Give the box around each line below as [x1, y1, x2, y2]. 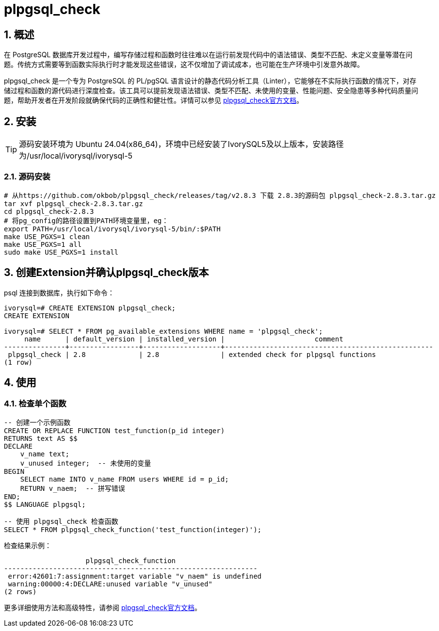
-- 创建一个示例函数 [4, 418, 71, 426]
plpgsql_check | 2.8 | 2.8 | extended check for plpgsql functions [8, 350, 376, 358]
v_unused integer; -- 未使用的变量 [20, 459, 151, 467]
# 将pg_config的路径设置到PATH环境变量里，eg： [4, 216, 169, 225]
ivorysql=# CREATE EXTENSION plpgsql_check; [4, 304, 176, 312]
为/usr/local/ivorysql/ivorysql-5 [19, 151, 132, 161]
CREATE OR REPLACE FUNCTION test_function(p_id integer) [4, 426, 225, 435]
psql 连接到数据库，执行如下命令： [4, 288, 114, 297]
